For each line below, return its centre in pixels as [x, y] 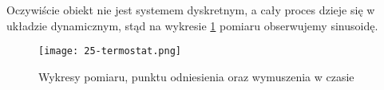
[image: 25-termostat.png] [110, 51]
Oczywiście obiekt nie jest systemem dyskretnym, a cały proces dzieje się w [191, 10]
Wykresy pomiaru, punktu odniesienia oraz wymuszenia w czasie [196, 76]
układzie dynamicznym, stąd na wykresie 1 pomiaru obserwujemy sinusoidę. [192, 25]
